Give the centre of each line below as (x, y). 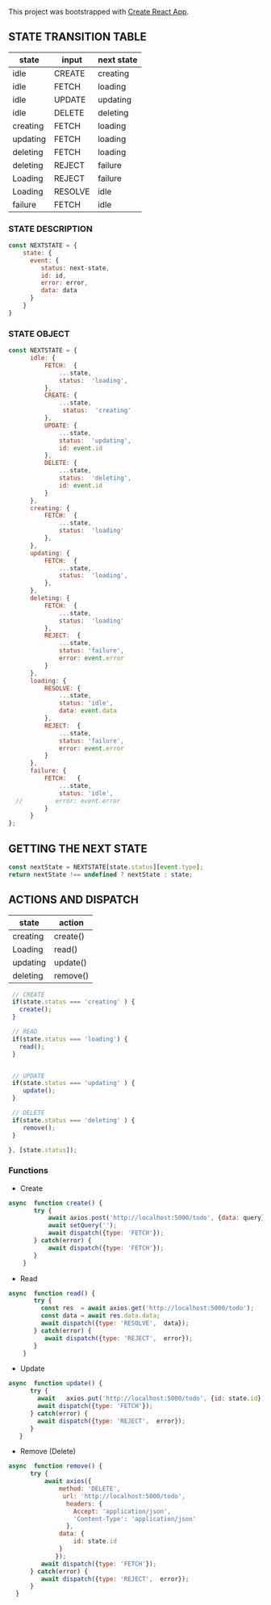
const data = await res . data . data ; (100, 1316)
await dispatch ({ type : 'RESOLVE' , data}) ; (115, 1323)
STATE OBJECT (39, 333)
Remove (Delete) (48, 1452)
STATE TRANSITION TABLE (77, 37)
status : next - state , (75, 268)
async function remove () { (56, 1466)
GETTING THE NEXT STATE (78, 848)
